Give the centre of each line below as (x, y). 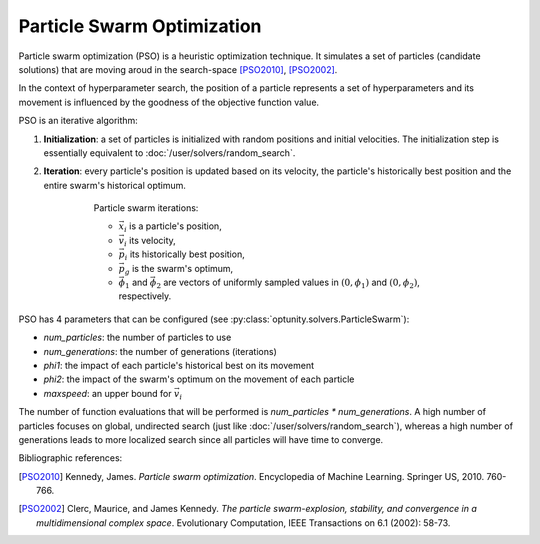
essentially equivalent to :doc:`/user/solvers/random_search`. (169, 152)
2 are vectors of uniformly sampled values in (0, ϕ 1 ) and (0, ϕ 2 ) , (288, 283)
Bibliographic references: (70, 458)
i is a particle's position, (172, 227)
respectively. (145, 296)
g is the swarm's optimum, (179, 269)
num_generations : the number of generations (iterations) (160, 351)
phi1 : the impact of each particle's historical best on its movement (179, 365)
